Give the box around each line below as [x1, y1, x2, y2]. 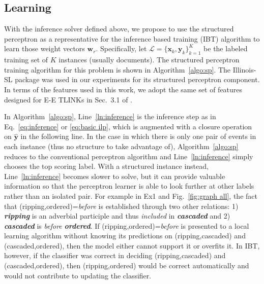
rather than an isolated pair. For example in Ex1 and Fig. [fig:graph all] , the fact [4, 190, 257, 201]
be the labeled [203, 43, 248, 54]
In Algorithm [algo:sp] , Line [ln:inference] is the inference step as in [4, 111, 216, 122]
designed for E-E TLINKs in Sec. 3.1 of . [4, 94, 133, 104]
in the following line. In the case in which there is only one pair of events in [20, 131, 256, 141]
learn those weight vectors [4, 43, 85, 54]
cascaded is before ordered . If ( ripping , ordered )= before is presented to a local [4, 220, 249, 231]
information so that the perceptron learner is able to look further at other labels [4, 181, 254, 191]
